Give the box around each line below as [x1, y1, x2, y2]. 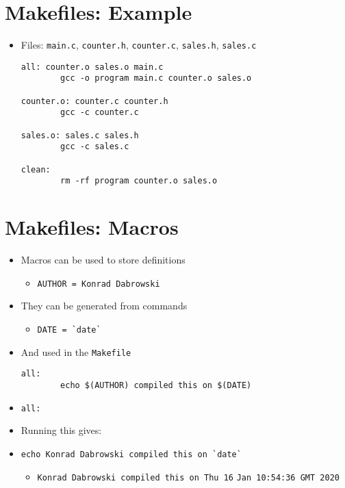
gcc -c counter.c [60, 107, 139, 118]
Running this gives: [21, 423, 102, 437]
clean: [21, 164, 51, 175]
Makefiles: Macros [5, 213, 179, 241]
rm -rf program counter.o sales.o [60, 176, 218, 186]
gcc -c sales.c [60, 142, 129, 152]
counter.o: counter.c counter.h [21, 96, 168, 106]
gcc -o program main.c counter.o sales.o [60, 73, 252, 84]
